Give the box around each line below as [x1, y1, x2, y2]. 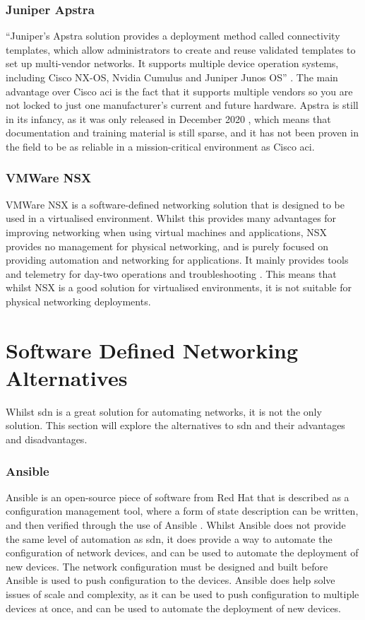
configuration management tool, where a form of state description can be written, [6, 503, 359, 518]
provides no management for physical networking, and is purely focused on [6, 238, 329, 253]
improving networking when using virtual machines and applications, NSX [6, 224, 328, 239]
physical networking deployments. [6, 293, 151, 308]
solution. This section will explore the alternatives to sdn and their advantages [6, 418, 345, 433]
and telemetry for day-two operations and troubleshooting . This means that [6, 266, 337, 281]
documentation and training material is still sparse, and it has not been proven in [6, 125, 359, 140]
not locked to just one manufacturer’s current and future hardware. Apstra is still [6, 98, 359, 112]
